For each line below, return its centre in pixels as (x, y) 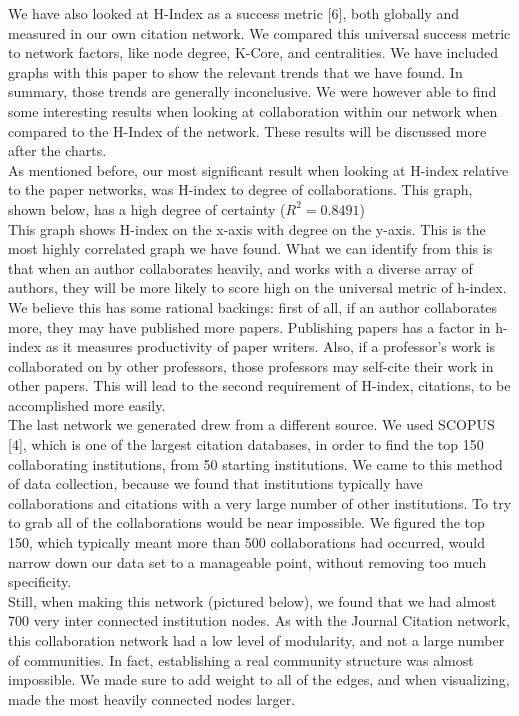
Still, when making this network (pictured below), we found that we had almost (252, 600)
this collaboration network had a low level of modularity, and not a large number (256, 640)
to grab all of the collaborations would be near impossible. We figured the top (246, 522)
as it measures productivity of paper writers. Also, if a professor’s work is (270, 346)
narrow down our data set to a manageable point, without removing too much (247, 561)
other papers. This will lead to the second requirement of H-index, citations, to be (259, 385)
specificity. (40, 581)
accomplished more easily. (87, 404)
